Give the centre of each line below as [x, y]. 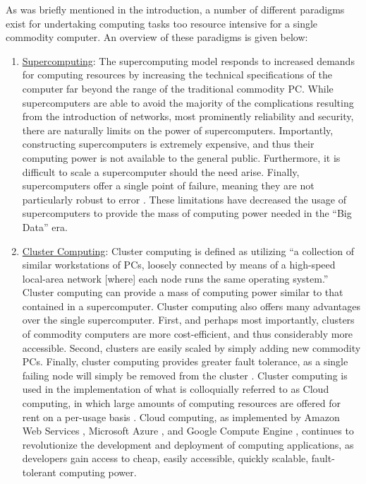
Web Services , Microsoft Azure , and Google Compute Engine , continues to [188, 431]
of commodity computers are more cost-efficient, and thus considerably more [188, 334]
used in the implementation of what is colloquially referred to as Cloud [176, 389]
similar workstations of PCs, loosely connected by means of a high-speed [179, 265]
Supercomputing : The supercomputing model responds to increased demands [188, 60]
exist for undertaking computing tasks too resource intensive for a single [162, 23]
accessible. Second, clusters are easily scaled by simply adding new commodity [191, 347]
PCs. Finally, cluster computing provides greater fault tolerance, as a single [185, 361]
